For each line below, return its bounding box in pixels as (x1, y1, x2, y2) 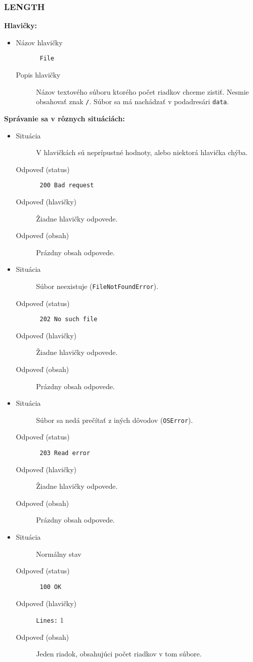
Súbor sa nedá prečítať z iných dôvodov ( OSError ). (36, 414, 193, 425)
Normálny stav (36, 548, 81, 559)
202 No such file (39, 316, 98, 323)
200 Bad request (39, 182, 94, 189)
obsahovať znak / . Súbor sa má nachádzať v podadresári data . (36, 96, 229, 107)
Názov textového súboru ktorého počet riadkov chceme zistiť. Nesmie (36, 86, 249, 97)
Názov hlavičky (16, 37, 63, 47)
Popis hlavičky (16, 69, 60, 80)
